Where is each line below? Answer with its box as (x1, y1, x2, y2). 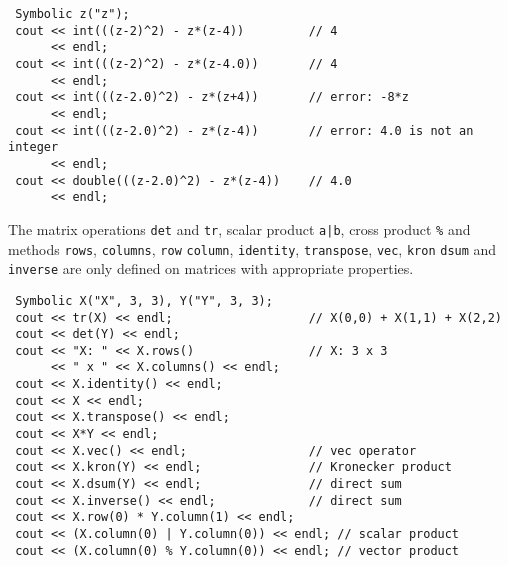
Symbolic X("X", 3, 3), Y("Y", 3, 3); (15, 293, 273, 308)
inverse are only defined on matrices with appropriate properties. (8, 258, 414, 279)
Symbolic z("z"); (15, 7, 130, 21)
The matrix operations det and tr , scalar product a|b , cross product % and (8, 218, 471, 239)
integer (8, 140, 59, 155)
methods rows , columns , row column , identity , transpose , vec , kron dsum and (8, 238, 497, 259)
